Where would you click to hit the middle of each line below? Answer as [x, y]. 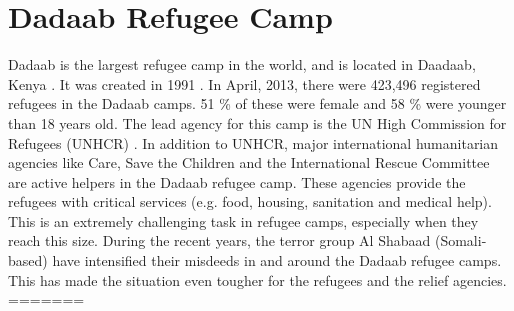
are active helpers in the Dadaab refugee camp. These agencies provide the [237, 181]
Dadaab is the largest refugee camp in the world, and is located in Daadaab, [242, 64]
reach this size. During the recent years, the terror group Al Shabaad [219, 240]
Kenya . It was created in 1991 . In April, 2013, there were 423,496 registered [244, 83]
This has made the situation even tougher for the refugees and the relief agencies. [257, 279]
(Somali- [460, 240]
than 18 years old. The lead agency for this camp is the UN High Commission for [257, 122]
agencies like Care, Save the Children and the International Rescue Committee [249, 162]
